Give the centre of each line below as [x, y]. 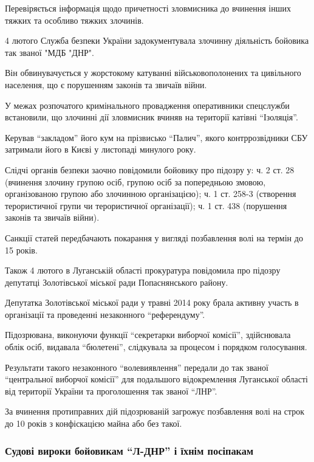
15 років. [21, 250]
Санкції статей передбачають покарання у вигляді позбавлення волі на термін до [154, 237]
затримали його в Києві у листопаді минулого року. [101, 149]
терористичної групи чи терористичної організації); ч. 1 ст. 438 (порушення [146, 205]
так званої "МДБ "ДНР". [49, 52]
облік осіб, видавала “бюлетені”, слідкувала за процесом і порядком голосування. [156, 347]
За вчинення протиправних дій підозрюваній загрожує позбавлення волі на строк [155, 411]
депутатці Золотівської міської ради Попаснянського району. [117, 282]
